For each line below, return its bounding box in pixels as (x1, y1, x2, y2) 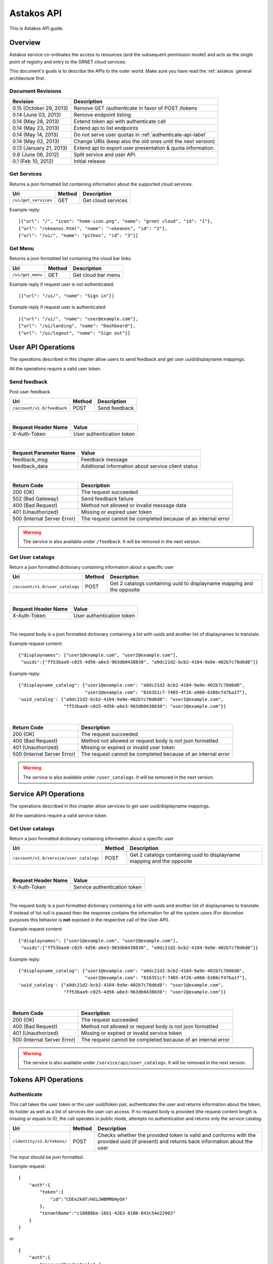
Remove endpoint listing (73, 111, 131, 118)
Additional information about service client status (81, 463, 198, 470)
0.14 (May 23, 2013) (12, 124, 59, 131)
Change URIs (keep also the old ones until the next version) (73, 138, 215, 145)
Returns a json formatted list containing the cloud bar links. (9, 255, 132, 261)
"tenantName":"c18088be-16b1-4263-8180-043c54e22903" (39, 1210, 176, 1216)
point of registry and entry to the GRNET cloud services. (9, 59, 126, 65)
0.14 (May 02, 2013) (12, 138, 60, 145)
